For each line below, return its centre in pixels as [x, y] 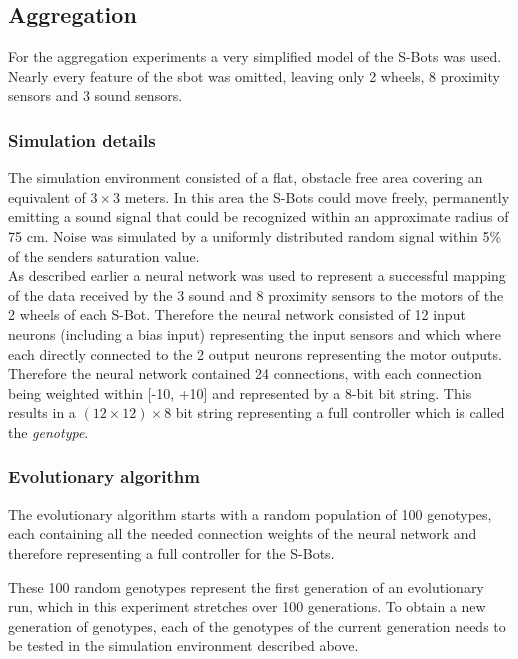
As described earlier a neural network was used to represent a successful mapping [257, 275]
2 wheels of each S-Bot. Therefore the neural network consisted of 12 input [237, 314]
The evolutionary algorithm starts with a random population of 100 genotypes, [250, 513]
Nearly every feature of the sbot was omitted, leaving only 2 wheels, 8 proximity [254, 75]
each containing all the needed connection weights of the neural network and [242, 533]
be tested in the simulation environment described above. [183, 645]
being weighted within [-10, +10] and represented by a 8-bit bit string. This [240, 392]
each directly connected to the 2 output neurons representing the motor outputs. [255, 353]
